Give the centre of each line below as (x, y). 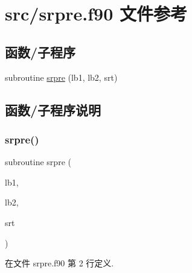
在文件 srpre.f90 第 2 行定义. (59, 263)
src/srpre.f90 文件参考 (96, 14)
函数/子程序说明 (53, 109)
